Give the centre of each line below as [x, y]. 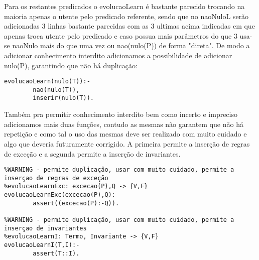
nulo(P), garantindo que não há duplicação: [71, 65]
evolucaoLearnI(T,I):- [42, 245]
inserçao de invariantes [45, 228]
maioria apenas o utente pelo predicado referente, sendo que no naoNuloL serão [126, 16]
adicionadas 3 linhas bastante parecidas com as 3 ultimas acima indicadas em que [129, 26]
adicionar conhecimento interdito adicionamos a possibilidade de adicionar [118, 55]
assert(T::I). [56, 253]
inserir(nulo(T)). [63, 98]
